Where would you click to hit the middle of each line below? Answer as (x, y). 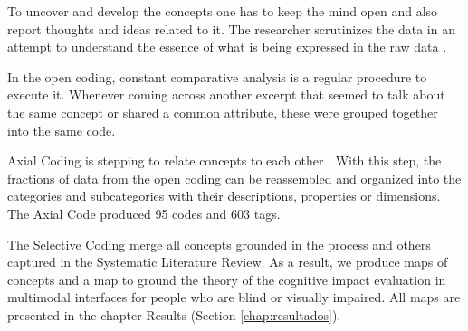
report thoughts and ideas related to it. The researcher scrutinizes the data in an (231, 28)
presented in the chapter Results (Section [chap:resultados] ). (174, 314)
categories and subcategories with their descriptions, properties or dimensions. (224, 196)
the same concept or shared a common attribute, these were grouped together (223, 112)
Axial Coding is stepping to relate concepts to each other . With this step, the (224, 161)
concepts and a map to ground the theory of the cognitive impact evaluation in (227, 279)
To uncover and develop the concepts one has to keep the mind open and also (223, 11)
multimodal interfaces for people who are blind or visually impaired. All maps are (234, 297)
